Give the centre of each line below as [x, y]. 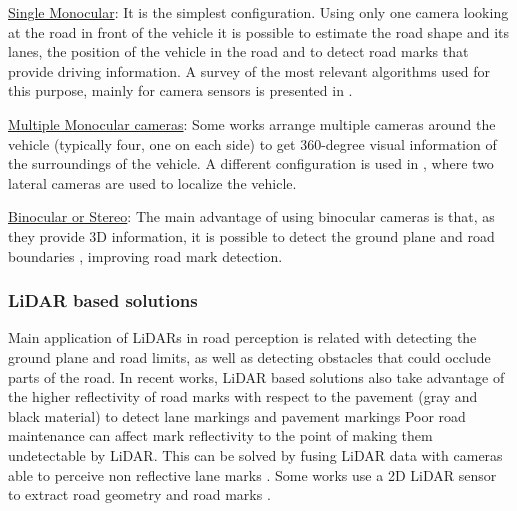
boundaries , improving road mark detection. [145, 255]
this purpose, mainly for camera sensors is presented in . [180, 90]
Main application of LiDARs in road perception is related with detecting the [242, 337]
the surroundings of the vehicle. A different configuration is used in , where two [251, 163]
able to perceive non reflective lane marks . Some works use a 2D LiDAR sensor [252, 474]
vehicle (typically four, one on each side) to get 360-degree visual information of [252, 143]
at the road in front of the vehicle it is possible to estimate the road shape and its [259, 31]
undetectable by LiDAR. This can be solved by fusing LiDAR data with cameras [255, 454]
